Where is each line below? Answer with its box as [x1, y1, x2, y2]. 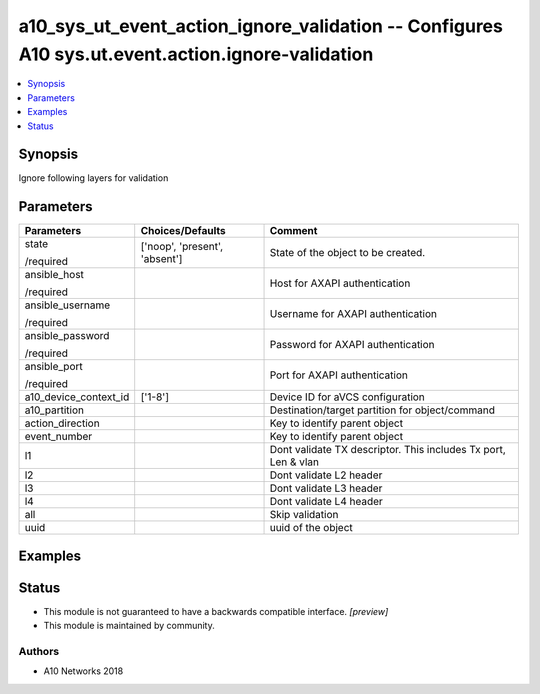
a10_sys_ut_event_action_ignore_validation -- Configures [18, 15, 504, 37]
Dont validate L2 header [269, 468, 383, 482]
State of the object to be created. [269, 246, 426, 260]
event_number [24, 430, 93, 444]
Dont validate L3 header [269, 481, 383, 495]
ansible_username [24, 298, 111, 312]
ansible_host [24, 268, 85, 282]
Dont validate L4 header [269, 495, 384, 509]
